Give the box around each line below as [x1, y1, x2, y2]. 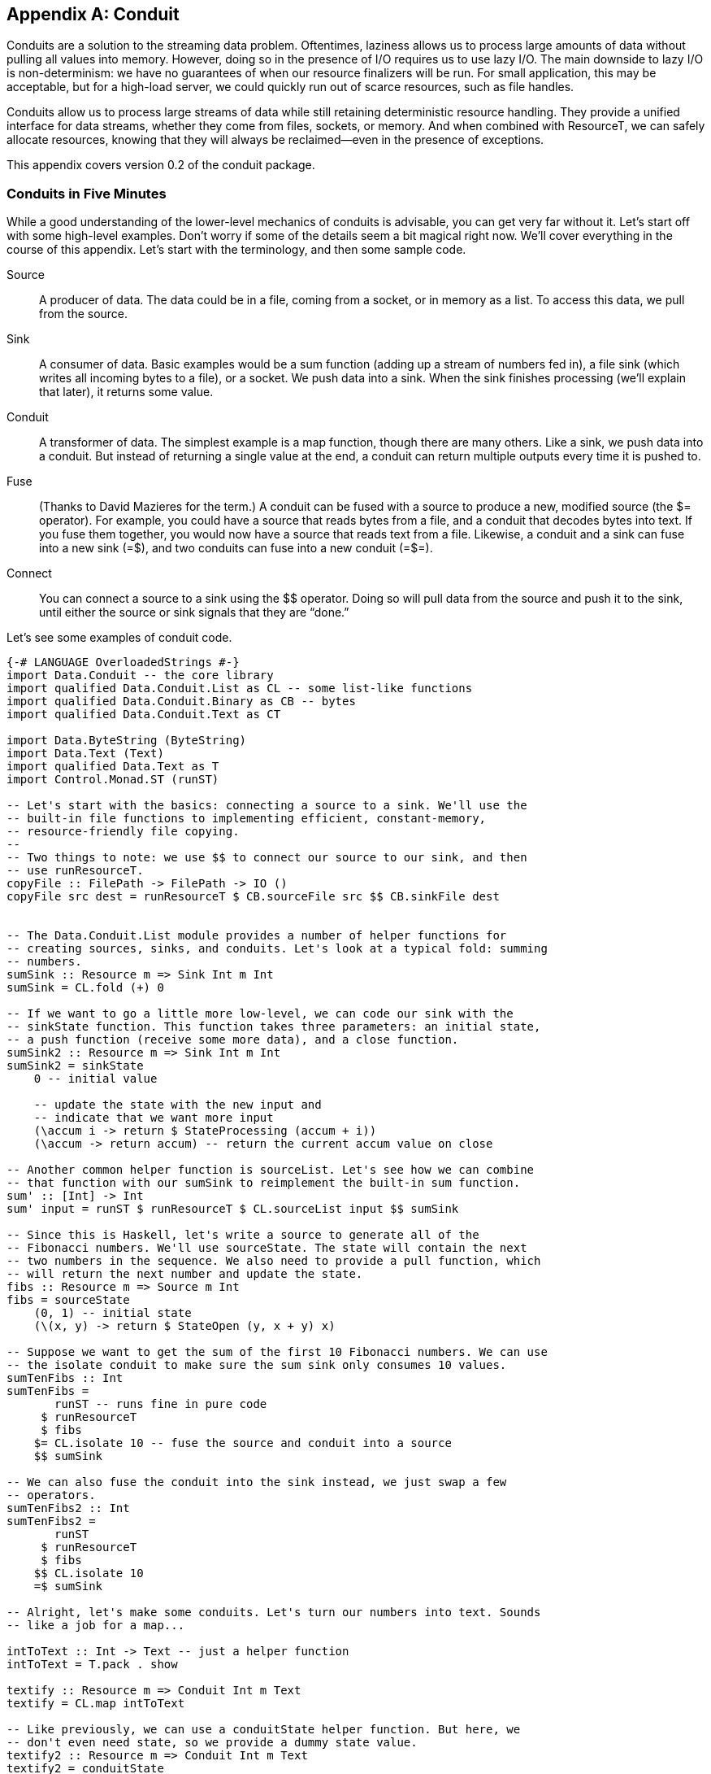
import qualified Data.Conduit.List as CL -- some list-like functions [7, 682, 473, 695]
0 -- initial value [33, 1072, 158, 1086]
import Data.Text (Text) [7, 747, 164, 761]
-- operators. [7, 1489, 96, 1502]
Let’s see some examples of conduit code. [7, 630, 232, 645]
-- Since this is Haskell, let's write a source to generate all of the [7, 1228, 479, 1242]
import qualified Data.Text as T [7, 760, 219, 774]
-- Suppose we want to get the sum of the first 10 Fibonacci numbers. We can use [7, 1345, 548, 1359]
